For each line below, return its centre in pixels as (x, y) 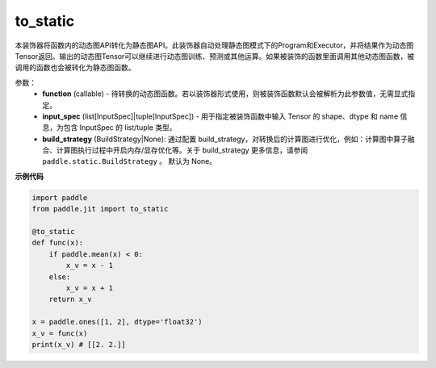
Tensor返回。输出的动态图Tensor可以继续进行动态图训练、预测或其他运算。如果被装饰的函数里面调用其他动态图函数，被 (215, 56)
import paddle (60, 197)
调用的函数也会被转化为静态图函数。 (75, 68)
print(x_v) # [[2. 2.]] (79, 344)
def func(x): (58, 243)
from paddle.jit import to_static (100, 209)
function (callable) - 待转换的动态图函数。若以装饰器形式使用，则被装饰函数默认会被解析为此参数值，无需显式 (225, 94)
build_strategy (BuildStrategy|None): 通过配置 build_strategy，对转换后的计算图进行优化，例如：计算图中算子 (225, 139)
